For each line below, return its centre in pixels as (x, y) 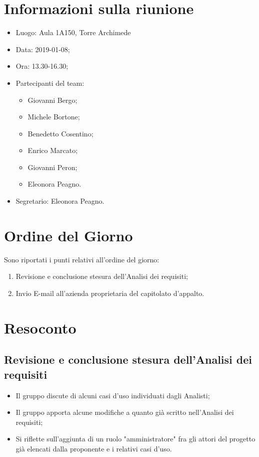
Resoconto (40, 327)
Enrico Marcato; (53, 150)
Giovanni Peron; (52, 167)
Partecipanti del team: (50, 83)
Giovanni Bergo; (52, 100)
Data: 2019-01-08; (43, 49)
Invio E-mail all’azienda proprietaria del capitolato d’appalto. (110, 293)
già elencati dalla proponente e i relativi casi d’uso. (94, 448)
